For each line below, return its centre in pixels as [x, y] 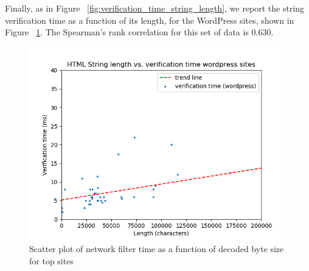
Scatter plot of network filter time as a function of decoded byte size [157, 249]
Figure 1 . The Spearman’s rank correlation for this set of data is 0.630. [139, 32]
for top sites [51, 260]
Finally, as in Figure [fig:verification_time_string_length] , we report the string [155, 8]
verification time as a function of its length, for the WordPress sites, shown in [150, 20]
